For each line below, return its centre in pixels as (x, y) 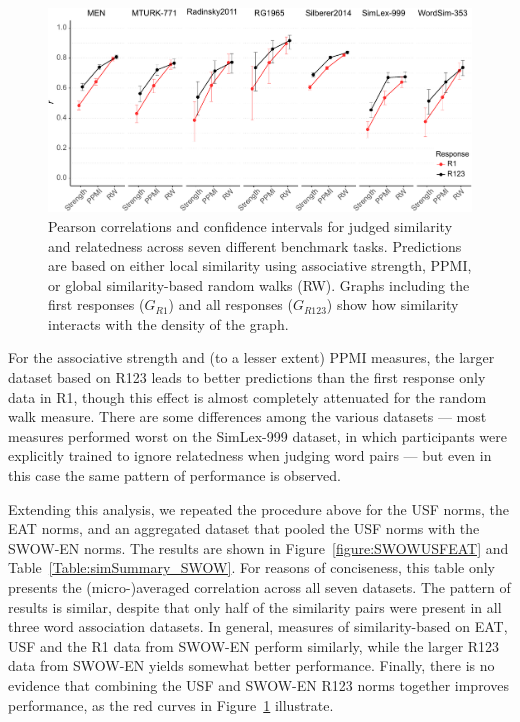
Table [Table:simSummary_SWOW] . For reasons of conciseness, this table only (251, 567)
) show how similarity (392, 304)
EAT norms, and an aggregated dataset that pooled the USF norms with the (244, 528)
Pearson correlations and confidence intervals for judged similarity (250, 225)
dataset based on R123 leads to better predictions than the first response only (247, 377)
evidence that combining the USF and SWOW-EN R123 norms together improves (258, 684)
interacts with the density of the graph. (168, 323)
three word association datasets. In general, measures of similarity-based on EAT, (258, 626)
